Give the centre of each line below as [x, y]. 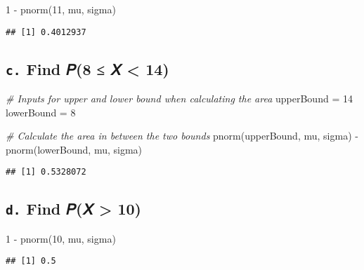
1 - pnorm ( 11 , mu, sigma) [61, 9]
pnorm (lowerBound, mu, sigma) [74, 149]
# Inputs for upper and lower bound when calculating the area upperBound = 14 [179, 99]
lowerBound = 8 [41, 112]
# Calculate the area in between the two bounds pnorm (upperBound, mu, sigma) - [182, 136]
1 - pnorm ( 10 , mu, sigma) [61, 238]
